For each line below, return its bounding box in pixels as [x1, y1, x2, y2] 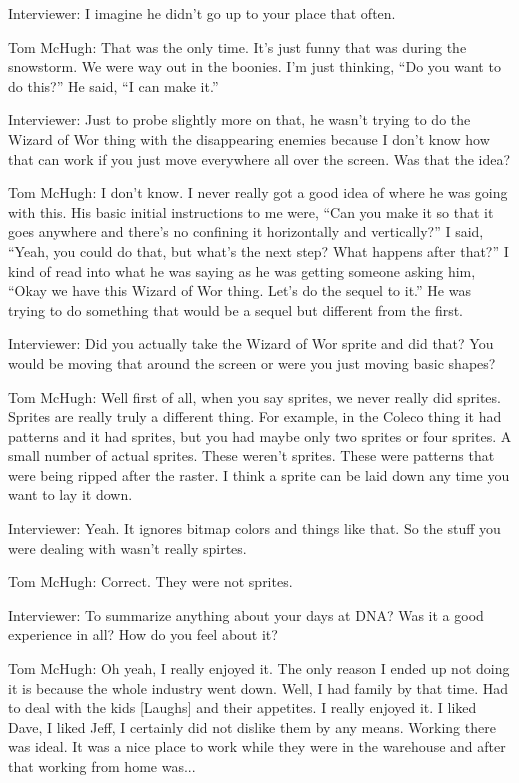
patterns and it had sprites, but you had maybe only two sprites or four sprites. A [8, 425, 512, 446]
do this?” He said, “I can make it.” [8, 75, 219, 96]
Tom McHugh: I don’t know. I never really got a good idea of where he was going [8, 182, 508, 203]
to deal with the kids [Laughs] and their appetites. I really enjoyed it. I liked [8, 697, 477, 718]
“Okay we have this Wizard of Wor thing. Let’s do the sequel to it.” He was [8, 280, 471, 301]
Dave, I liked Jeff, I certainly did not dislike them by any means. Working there [8, 716, 496, 737]
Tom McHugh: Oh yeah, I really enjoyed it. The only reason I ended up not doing [8, 658, 510, 679]
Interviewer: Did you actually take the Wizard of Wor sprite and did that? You [8, 333, 494, 354]
